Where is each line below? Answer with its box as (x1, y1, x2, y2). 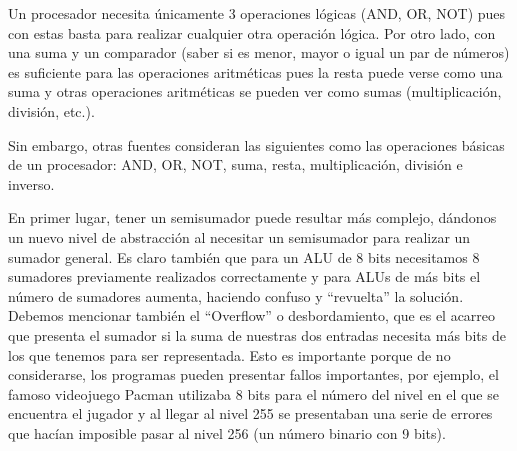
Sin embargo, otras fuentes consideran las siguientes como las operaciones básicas (8, 134, 505, 155)
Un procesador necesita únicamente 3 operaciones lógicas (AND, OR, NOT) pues (8, 3, 506, 23)
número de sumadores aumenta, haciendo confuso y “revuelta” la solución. (8, 285, 464, 306)
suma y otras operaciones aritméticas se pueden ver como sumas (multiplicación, (8, 81, 502, 102)
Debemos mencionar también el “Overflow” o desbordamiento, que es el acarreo (8, 305, 496, 326)
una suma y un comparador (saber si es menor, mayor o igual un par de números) (8, 42, 510, 63)
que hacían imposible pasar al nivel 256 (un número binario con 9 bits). (8, 422, 446, 443)
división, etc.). (8, 100, 95, 121)
